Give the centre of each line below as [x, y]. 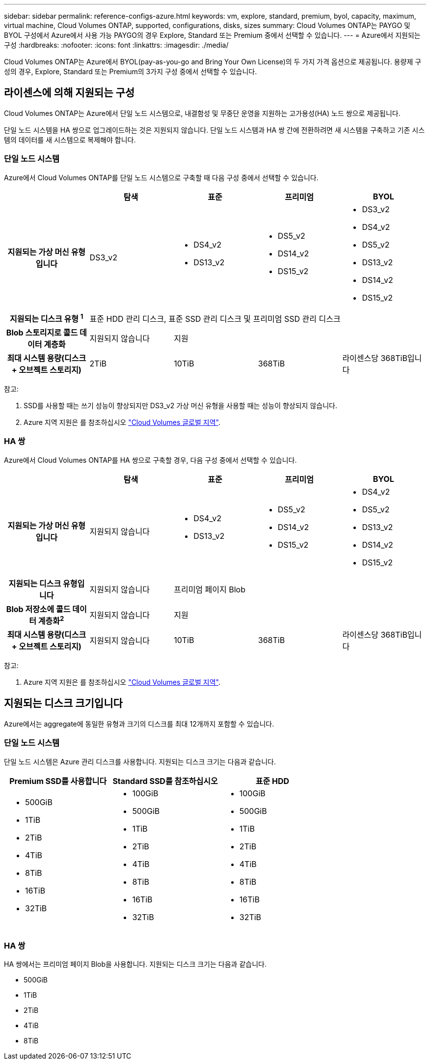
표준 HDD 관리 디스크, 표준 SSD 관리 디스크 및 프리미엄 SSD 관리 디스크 [215, 319]
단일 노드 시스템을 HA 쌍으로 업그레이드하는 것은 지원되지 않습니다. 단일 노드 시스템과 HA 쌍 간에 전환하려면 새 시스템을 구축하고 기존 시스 [215, 130]
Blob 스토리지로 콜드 [42, 332]
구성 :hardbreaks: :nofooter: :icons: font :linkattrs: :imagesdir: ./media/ [116, 45]
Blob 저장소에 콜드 [38, 609]
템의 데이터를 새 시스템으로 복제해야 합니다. [70, 140]
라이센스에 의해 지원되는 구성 [69, 93]
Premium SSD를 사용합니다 [58, 781]
